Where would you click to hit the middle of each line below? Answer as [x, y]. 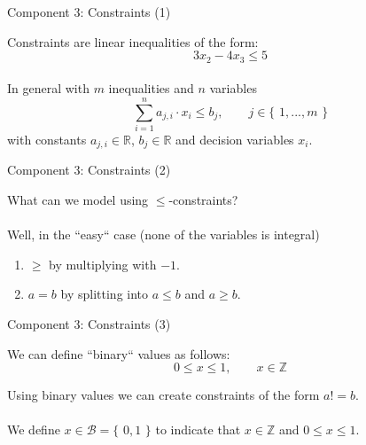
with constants [47, 139]
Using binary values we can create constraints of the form [164, 395]
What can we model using [78, 199]
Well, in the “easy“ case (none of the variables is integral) [164, 234]
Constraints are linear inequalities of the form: [133, 41]
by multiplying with [103, 264]
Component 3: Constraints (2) [89, 170]
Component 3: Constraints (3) [89, 323]
